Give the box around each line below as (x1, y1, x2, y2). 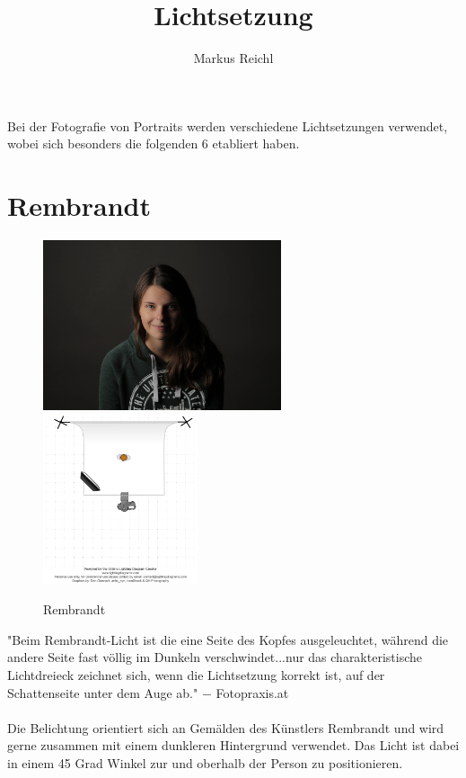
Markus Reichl (193, 49, 274, 67)
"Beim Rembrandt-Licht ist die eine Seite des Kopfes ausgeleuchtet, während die (7, 630, 449, 648)
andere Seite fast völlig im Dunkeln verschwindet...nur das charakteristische (7, 648, 422, 666)
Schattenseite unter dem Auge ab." (7, 683, 198, 702)
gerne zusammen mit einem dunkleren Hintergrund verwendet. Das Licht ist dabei (7, 736, 460, 755)
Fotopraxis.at (215, 683, 289, 702)
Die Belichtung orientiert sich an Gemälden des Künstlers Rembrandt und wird (7, 718, 444, 737)
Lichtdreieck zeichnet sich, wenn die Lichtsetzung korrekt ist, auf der (7, 665, 385, 684)
